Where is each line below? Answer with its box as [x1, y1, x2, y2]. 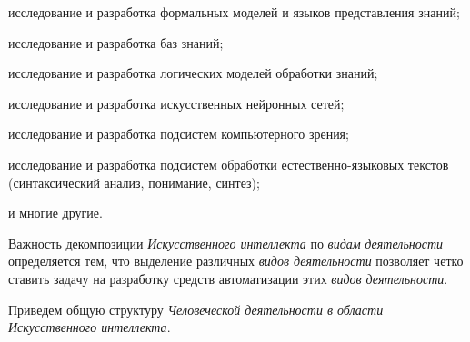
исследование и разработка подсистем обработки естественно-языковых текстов [8, 154, 449, 173]
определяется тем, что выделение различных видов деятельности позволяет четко [8, 251, 464, 270]
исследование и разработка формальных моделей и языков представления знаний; [8, 3, 460, 21]
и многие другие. [8, 203, 103, 222]
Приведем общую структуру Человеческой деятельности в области [8, 299, 384, 318]
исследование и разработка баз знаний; [8, 33, 224, 52]
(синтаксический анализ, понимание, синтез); [8, 172, 260, 191]
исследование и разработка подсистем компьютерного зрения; [8, 124, 349, 143]
